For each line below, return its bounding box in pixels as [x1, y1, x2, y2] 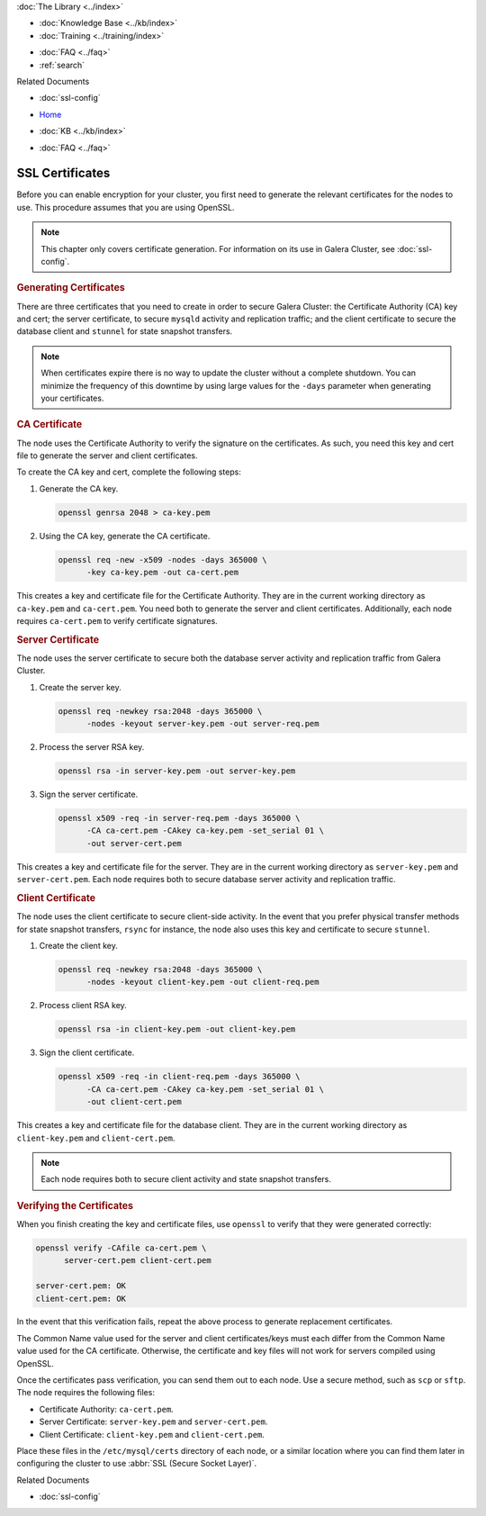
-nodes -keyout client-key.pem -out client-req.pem [86, 977, 319, 988]
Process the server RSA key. [39, 742, 145, 753]
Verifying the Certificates [16, 1199, 134, 1212]
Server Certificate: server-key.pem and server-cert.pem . [39, 1416, 268, 1427]
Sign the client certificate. [39, 1047, 135, 1058]
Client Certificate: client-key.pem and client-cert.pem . [39, 1429, 265, 1439]
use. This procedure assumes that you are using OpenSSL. [16, 202, 235, 212]
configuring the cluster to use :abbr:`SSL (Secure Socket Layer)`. [16, 1458, 257, 1469]
